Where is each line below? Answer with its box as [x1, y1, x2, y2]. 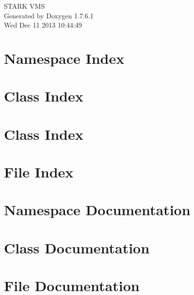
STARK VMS [4, 1, 45, 11]
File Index [4, 162, 74, 182]
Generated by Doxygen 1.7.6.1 [4, 10, 94, 20]
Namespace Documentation [4, 200, 191, 220]
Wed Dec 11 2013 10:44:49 [4, 20, 82, 30]
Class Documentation [4, 237, 150, 257]
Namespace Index [4, 48, 125, 68]
